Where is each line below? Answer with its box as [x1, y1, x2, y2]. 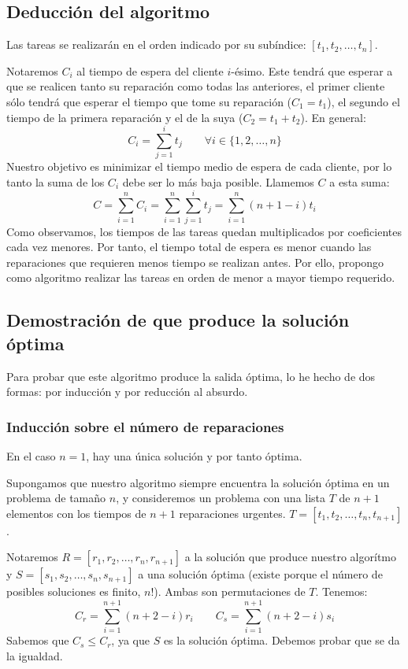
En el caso [6, 447, 56, 464]
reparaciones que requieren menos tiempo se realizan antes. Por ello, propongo [6, 253, 384, 270]
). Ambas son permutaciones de [154, 583, 306, 600]
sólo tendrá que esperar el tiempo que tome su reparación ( [6, 93, 292, 109]
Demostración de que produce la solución [6, 308, 350, 332]
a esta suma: [329, 173, 390, 190]
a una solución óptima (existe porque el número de [138, 566, 383, 582]
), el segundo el [327, 93, 400, 109]
